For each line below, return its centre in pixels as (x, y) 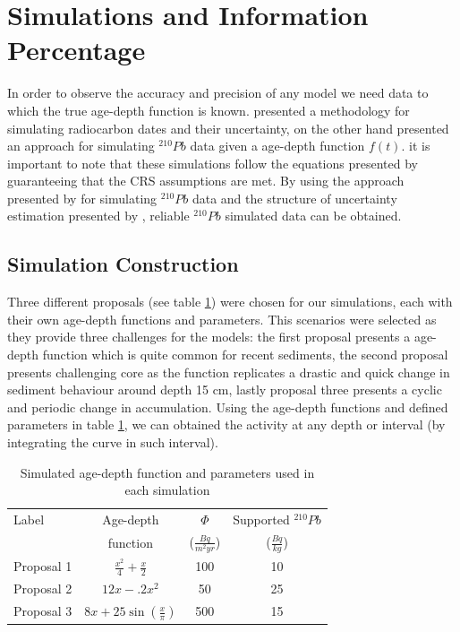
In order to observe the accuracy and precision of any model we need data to (218, 93)
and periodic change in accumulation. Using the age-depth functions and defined (228, 407)
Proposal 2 (43, 589)
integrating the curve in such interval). (113, 442)
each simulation (167, 490)
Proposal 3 (43, 611)
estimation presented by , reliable (98, 216)
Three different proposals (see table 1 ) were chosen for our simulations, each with (230, 302)
